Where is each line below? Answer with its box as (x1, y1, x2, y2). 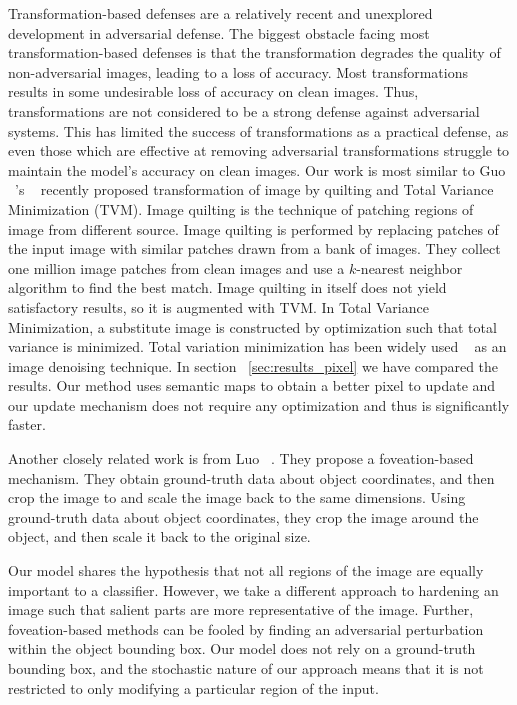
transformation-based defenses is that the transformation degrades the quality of (8, 42, 501, 63)
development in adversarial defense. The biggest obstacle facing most (8, 22, 430, 43)
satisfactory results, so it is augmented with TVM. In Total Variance (8, 296, 429, 317)
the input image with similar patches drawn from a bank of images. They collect (8, 238, 501, 259)
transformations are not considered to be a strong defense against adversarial (8, 100, 480, 121)
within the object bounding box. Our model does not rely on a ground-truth (8, 638, 476, 659)
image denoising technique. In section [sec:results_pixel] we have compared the (8, 355, 499, 376)
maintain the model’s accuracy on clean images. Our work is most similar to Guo (8, 159, 506, 180)
